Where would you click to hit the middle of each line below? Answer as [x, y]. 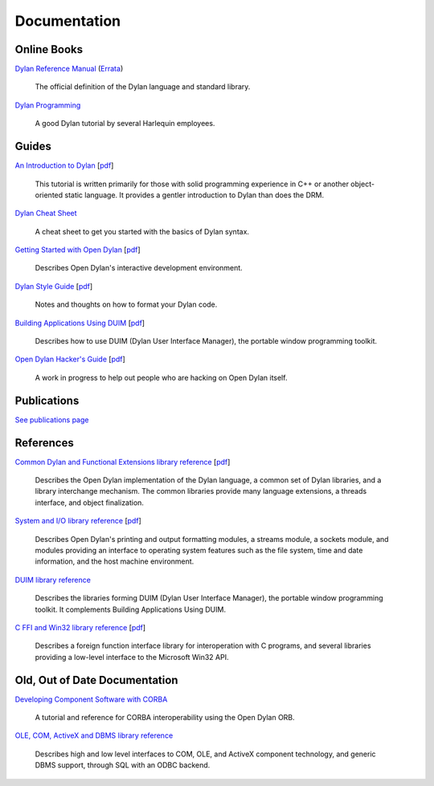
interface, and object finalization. [90, 503]
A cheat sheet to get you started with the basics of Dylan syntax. [142, 231]
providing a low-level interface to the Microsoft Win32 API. [132, 657]
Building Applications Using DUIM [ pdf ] [80, 323]
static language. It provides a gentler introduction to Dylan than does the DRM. [194, 195]
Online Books [49, 49]
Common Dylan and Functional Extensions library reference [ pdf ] [123, 462]
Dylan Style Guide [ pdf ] [54, 286]
